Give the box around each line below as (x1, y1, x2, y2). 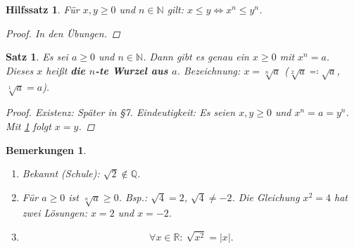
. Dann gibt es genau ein (143, 49, 249, 64)
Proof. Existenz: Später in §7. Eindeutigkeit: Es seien (6, 105, 236, 120)
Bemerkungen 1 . (6, 142, 87, 157)
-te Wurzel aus (95, 63, 168, 77)
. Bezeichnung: (177, 63, 241, 77)
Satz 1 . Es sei (6, 49, 68, 64)
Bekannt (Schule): (22, 166, 100, 181)
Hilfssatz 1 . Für (6, 2, 80, 16)
